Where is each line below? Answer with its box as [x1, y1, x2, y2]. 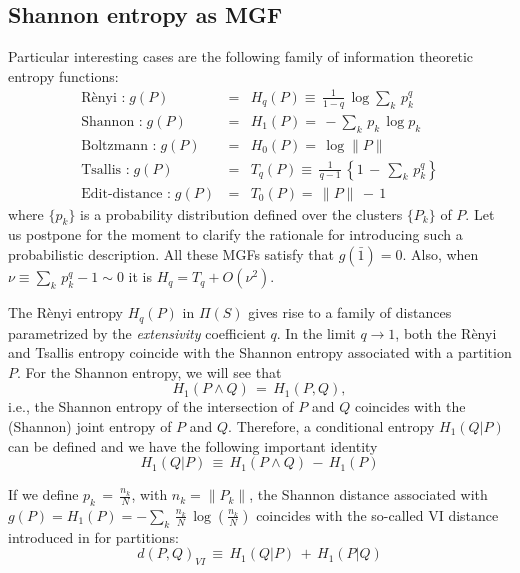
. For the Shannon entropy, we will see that [17, 361, 282, 382]
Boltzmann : [81, 138, 157, 153]
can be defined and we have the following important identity [8, 435, 378, 456]
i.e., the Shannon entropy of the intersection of [8, 396, 294, 417]
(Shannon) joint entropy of [8, 415, 172, 436]
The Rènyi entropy [8, 302, 123, 323]
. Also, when [402, 244, 479, 265]
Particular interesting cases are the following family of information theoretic [8, 46, 474, 67]
